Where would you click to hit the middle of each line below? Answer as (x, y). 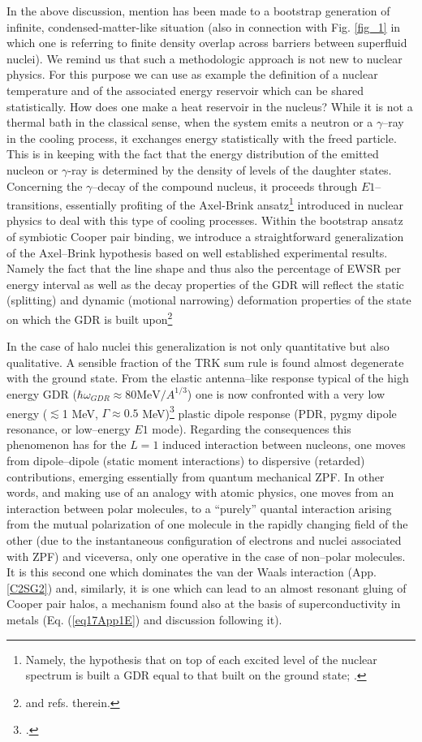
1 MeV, (80, 413)
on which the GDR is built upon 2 (90, 317)
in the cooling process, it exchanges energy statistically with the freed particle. (202, 138)
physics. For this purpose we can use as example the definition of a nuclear (192, 74)
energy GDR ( (42, 393)
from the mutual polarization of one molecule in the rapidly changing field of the (207, 524)
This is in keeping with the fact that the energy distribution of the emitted (193, 154)
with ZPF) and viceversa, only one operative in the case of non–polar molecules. (206, 556)
